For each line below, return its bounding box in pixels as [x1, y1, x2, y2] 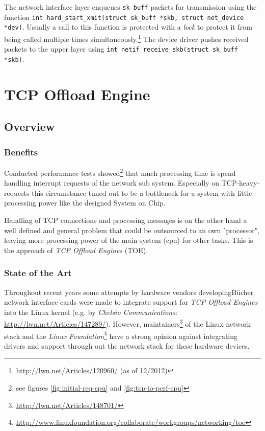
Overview [4, 119, 55, 134]
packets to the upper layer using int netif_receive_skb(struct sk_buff [4, 43, 238, 54]
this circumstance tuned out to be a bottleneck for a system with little [32, 187, 252, 198]
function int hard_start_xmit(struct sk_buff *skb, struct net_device [4, 11, 244, 22]
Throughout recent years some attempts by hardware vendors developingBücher [4, 286, 254, 297]
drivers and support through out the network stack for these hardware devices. [4, 340, 250, 351]
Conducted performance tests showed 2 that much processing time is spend [4, 166, 236, 178]
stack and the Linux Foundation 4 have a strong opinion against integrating [4, 329, 238, 341]
